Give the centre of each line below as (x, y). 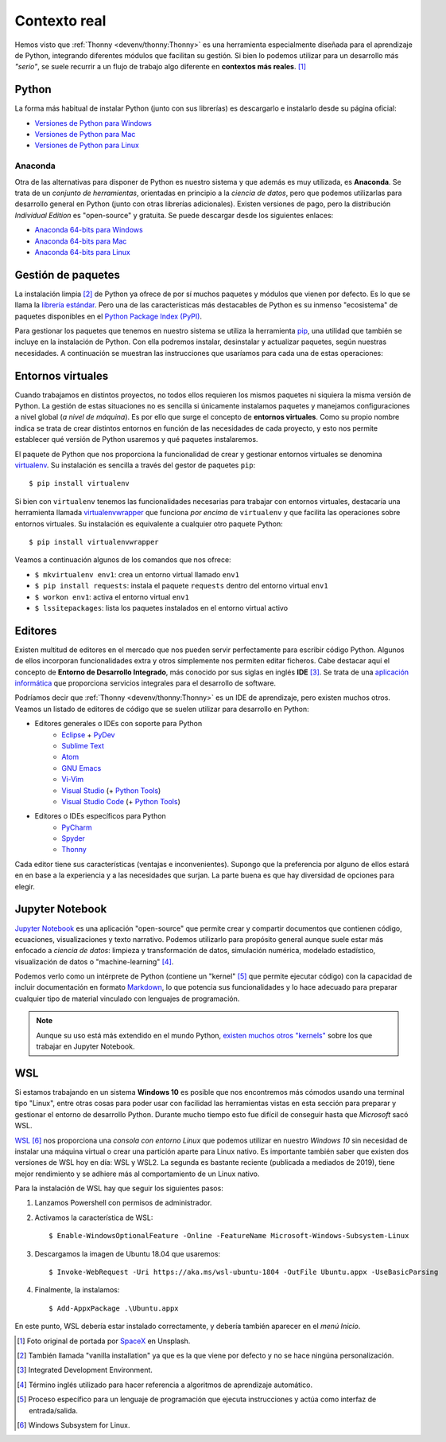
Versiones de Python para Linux (87, 145)
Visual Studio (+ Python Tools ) (111, 790)
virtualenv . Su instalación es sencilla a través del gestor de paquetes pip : (135, 465)
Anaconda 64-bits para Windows (89, 230)
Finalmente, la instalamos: (77, 1290)
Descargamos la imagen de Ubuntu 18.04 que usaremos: (128, 1253)
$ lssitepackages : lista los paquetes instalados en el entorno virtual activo (161, 608)
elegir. (25, 886)
